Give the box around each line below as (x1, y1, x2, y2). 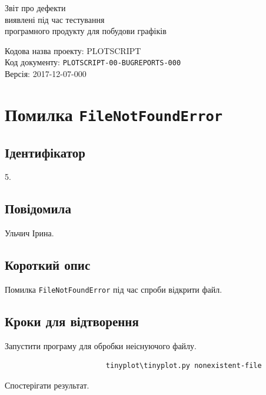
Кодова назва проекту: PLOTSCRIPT (5, 44, 141, 56)
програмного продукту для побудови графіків (5, 25, 167, 37)
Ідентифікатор (5, 143, 85, 161)
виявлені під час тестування (5, 13, 105, 25)
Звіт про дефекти (5, 2, 66, 14)
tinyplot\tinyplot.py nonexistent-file (105, 361, 262, 370)
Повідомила (5, 199, 71, 217)
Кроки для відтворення (5, 312, 139, 330)
